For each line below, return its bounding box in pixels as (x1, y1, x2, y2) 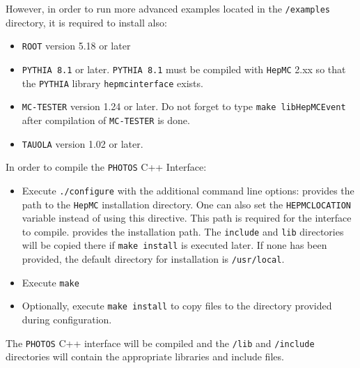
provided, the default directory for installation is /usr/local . (22, 252, 285, 266)
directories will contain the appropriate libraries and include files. (6, 349, 284, 364)
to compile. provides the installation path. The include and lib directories (22, 224, 344, 238)
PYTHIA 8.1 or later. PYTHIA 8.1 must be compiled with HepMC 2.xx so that (22, 61, 346, 76)
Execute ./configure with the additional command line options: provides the (22, 183, 354, 197)
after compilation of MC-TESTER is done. (22, 112, 190, 127)
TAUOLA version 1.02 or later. (22, 136, 143, 151)
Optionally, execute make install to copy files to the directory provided (22, 298, 332, 313)
